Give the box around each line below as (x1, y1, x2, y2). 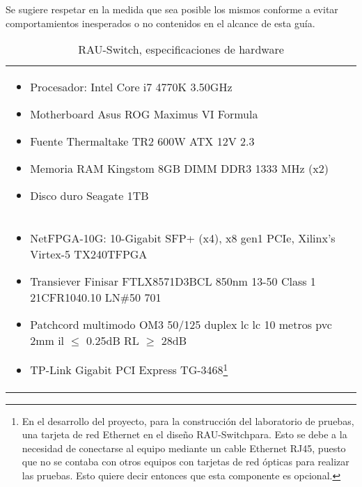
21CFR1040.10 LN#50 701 (30, 289, 162, 306)
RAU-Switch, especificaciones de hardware (78, 41, 284, 58)
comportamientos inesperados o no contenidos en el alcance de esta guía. (6, 15, 315, 30)
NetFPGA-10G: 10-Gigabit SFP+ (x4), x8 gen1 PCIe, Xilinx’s (30, 230, 336, 247)
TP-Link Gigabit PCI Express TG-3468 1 (30, 360, 228, 378)
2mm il (30, 332, 65, 349)
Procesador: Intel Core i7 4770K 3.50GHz (30, 79, 233, 95)
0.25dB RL (86, 332, 139, 349)
